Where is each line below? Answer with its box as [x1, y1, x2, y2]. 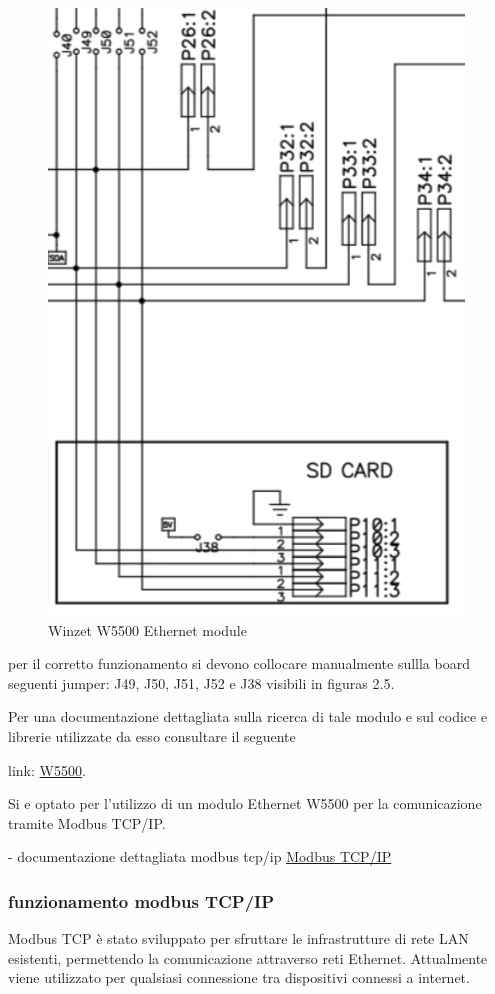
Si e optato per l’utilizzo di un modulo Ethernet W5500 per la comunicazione [8, 793, 482, 814]
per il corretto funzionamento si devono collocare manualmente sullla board [8, 653, 470, 674]
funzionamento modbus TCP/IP [8, 888, 275, 913]
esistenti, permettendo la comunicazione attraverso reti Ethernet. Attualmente [8, 947, 488, 968]
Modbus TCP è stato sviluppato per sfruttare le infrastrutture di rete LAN [8, 928, 469, 949]
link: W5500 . [8, 759, 86, 780]
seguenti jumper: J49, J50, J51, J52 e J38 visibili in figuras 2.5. [8, 672, 395, 693]
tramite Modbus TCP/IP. [8, 812, 166, 833]
